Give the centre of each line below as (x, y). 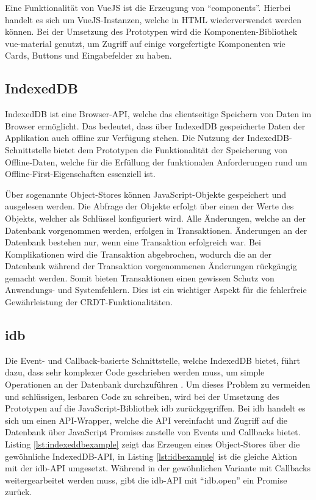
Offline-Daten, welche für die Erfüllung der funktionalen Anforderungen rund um (156, 161)
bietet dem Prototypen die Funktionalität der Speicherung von (171, 149)
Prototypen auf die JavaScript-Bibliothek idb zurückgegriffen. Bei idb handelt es (155, 408)
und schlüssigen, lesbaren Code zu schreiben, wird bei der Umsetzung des (142, 396)
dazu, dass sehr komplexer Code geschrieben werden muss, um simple (135, 372)
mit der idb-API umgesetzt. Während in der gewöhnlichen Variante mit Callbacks (158, 468)
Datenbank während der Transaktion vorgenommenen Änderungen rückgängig (151, 266)
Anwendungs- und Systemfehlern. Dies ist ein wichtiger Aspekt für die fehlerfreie (156, 290)
